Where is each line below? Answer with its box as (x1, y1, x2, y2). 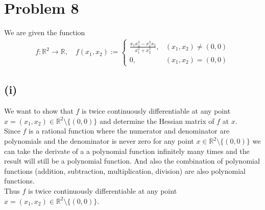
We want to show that (4, 106, 74, 116)
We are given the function (4, 27, 85, 38)
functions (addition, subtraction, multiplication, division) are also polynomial (4, 165, 246, 176)
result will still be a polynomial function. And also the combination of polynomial (4, 155, 260, 166)
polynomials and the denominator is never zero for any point (4, 136, 194, 146)
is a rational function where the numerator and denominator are (29, 125, 230, 136)
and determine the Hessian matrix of (99, 115, 214, 126)
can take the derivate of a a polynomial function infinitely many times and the (4, 145, 250, 156)
